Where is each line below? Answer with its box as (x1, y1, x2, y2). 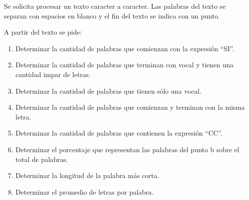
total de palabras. (15, 154, 68, 164)
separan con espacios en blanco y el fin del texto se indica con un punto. (4, 10, 220, 20)
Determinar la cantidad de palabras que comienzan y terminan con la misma (15, 102, 245, 112)
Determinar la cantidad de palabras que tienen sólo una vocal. (15, 85, 202, 96)
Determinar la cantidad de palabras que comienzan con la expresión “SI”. (15, 43, 234, 53)
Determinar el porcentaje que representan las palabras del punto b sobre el (15, 144, 239, 154)
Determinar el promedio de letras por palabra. (15, 186, 154, 197)
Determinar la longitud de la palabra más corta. (15, 170, 159, 180)
